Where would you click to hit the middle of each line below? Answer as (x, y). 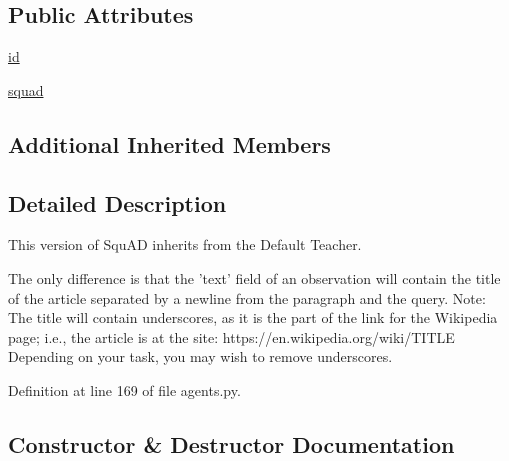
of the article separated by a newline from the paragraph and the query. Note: (247, 297)
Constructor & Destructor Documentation (231, 443)
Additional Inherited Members (169, 143)
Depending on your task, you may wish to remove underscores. (200, 356)
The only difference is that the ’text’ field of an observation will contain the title (254, 277)
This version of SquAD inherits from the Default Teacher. (185, 244)
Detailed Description (117, 202)
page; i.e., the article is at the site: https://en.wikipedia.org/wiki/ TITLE (231, 336)
